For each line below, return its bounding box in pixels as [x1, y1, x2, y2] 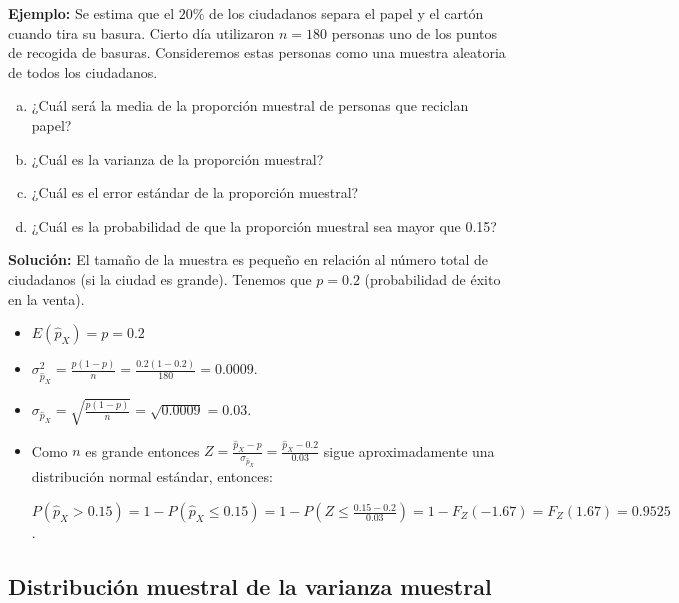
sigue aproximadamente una [323, 440, 495, 461]
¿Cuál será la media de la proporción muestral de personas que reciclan [31, 95, 469, 116]
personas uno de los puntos [331, 22, 497, 43]
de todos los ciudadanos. [8, 61, 158, 82]
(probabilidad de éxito [364, 268, 501, 289]
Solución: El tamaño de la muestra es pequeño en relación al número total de [8, 249, 489, 270]
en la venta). [8, 288, 85, 309]
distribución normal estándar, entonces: [31, 466, 273, 487]
